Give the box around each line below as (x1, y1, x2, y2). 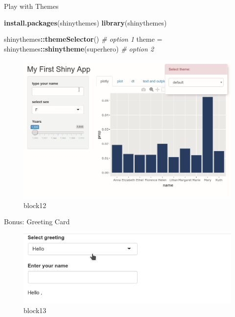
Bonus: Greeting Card (4, 216, 70, 227)
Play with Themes (4, 1, 59, 11)
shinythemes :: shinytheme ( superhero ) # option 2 (4, 43, 154, 53)
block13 (23, 305, 47, 316)
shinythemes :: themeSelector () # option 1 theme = (4, 34, 163, 44)
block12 (23, 200, 47, 210)
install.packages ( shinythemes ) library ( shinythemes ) (4, 17, 167, 27)
